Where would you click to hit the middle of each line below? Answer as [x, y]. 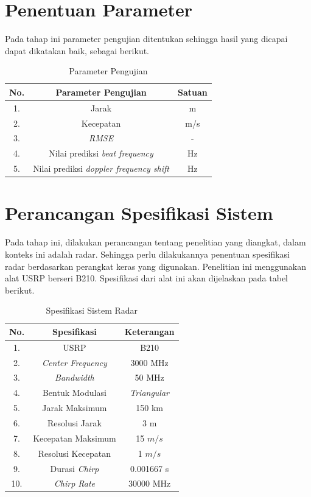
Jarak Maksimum [75, 408]
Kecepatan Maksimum [75, 438]
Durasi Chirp [75, 468]
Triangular [150, 393]
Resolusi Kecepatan [75, 453]
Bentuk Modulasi [74, 393]
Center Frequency [74, 362]
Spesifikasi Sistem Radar [92, 310]
